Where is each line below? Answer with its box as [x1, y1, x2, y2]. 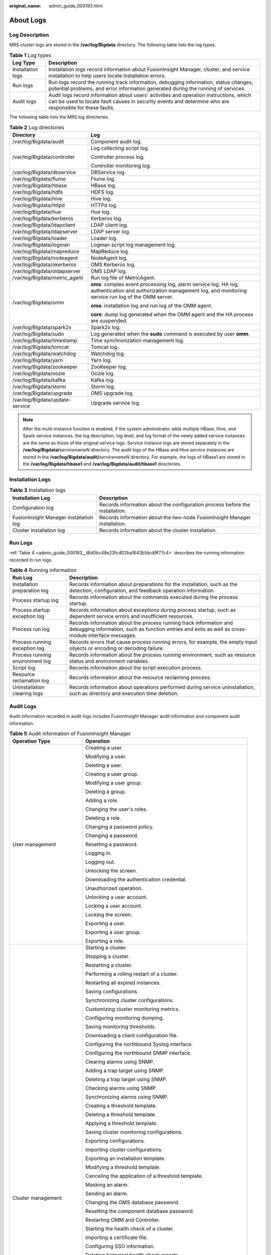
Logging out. [85, 858, 115, 865]
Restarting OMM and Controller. [85, 1216, 160, 1223]
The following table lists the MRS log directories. [9, 113, 109, 120]
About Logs [9, 16, 47, 25]
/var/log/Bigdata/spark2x [12, 324, 72, 331]
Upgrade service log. [90, 399, 141, 406]
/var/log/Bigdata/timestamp [12, 337, 77, 344]
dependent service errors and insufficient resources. [69, 613, 194, 620]
